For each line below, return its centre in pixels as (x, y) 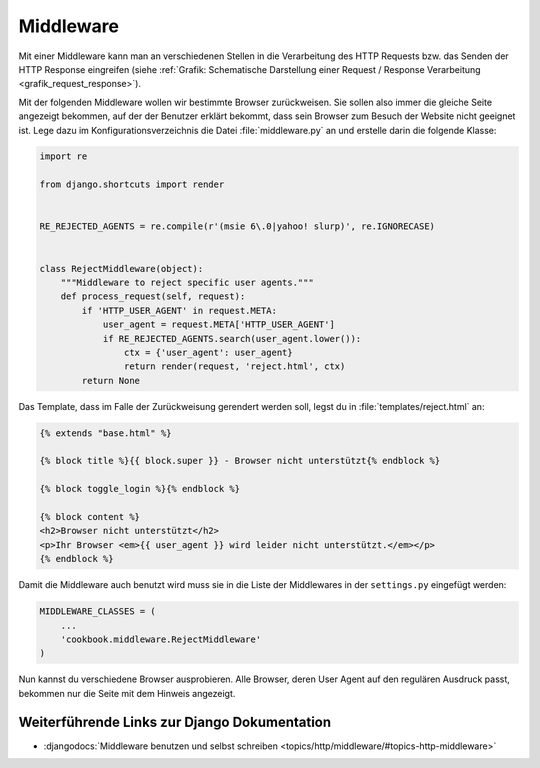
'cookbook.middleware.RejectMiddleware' (161, 639)
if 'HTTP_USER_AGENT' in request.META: (179, 310)
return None (110, 380)
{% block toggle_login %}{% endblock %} (139, 489)
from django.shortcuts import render (132, 184)
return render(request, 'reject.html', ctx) (234, 366)
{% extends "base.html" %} (105, 433)
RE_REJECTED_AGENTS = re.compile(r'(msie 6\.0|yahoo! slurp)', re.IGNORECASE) (237, 226)
